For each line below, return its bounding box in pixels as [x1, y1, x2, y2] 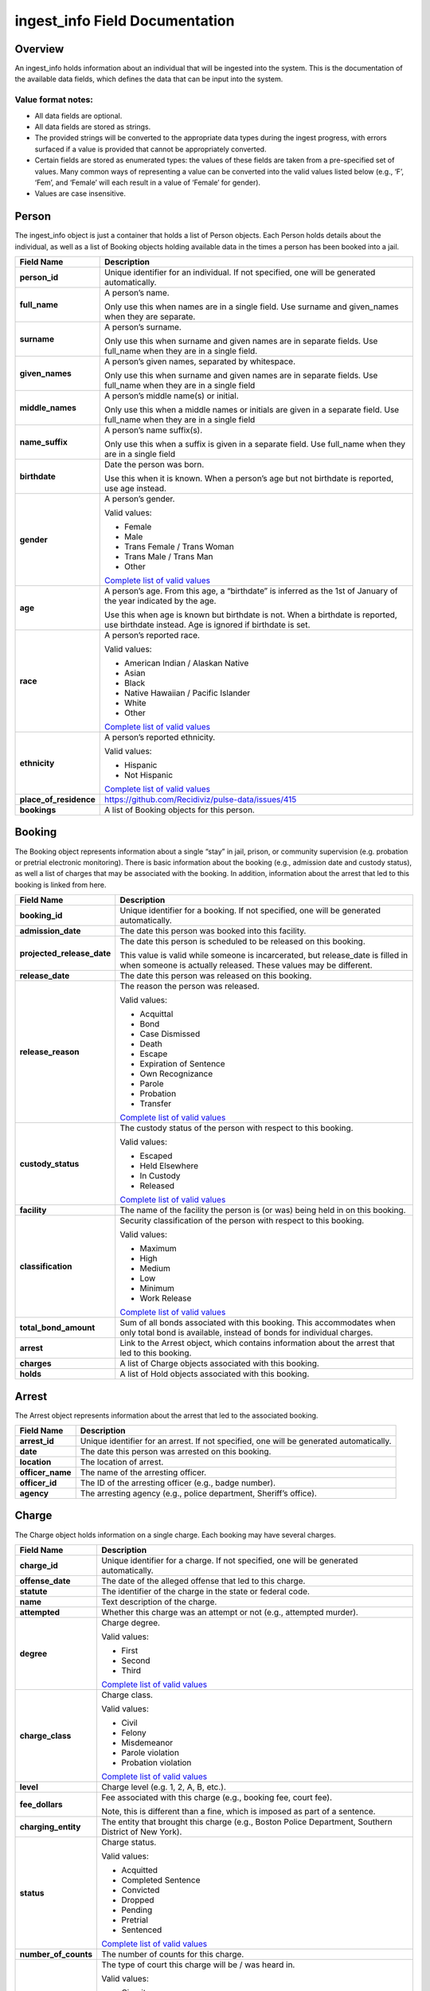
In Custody [139, 1171, 181, 1182]
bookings [19, 804, 57, 816]
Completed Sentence [120, 1874, 201, 1885]
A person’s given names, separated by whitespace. [104, 356, 296, 367]
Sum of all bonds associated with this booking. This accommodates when [119, 1317, 396, 1328]
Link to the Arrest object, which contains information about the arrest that [119, 1338, 396, 1349]
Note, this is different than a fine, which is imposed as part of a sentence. [100, 1805, 376, 1817]
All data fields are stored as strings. [34, 122, 151, 131]
